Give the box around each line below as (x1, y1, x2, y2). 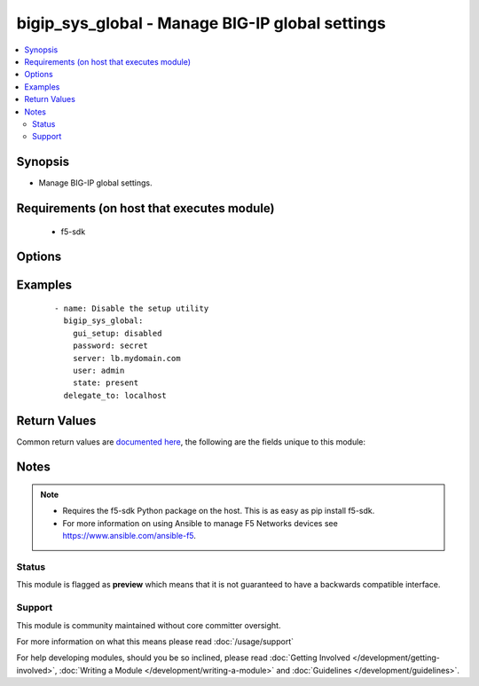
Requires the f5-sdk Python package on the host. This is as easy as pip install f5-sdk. (62, 506, 375, 516)
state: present (72, 378, 139, 388)
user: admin (72, 365, 125, 375)
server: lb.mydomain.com (72, 353, 181, 363)
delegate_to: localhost (63, 390, 168, 400)
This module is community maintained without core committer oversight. (16, 619, 281, 630)
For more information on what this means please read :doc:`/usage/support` (16, 635, 294, 647)
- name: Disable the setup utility (54, 304, 209, 314)
